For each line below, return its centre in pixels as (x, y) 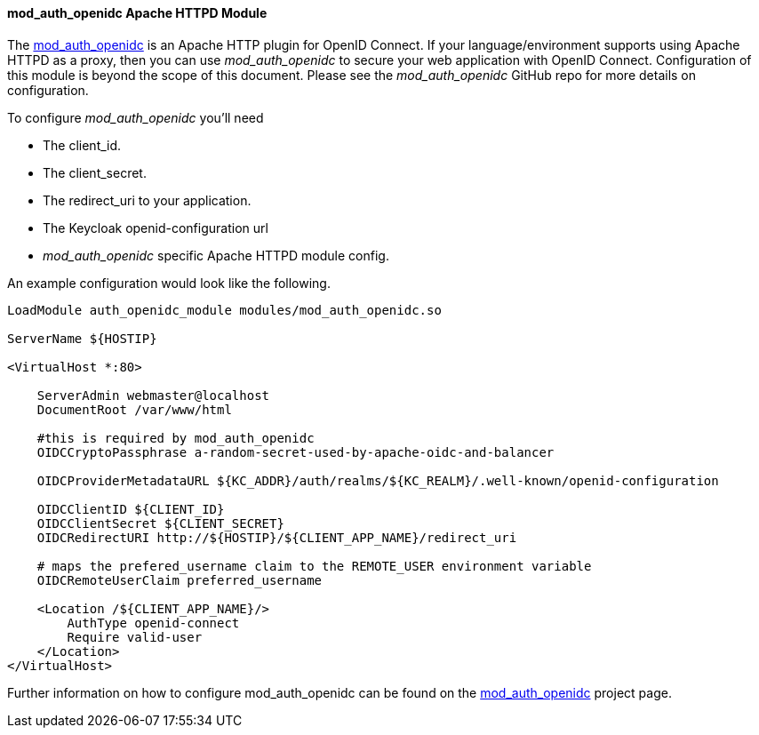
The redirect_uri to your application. (147, 200)
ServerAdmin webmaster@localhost (153, 395)
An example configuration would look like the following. (169, 283)
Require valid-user (135, 637)
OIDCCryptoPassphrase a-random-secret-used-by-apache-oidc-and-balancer (296, 452)
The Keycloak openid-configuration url (156, 228)
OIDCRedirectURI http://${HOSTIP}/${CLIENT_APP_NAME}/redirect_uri (277, 537)
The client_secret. (95, 172)
